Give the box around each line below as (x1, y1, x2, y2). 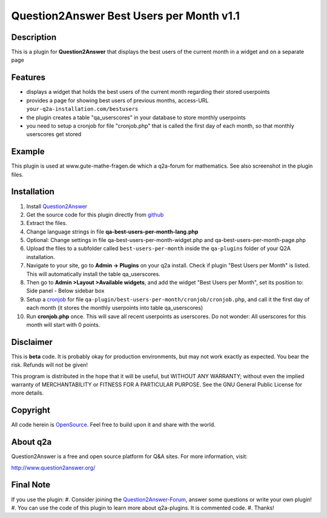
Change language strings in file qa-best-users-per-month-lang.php (26, 228, 199, 235)
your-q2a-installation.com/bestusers (26, 106, 139, 113)
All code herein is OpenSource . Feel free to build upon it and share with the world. (11, 421, 216, 428)
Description (11, 32, 57, 42)
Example (11, 146, 45, 157)
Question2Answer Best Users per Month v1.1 (11, 9, 240, 22)
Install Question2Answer (26, 203, 88, 210)
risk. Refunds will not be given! (11, 361, 88, 369)
